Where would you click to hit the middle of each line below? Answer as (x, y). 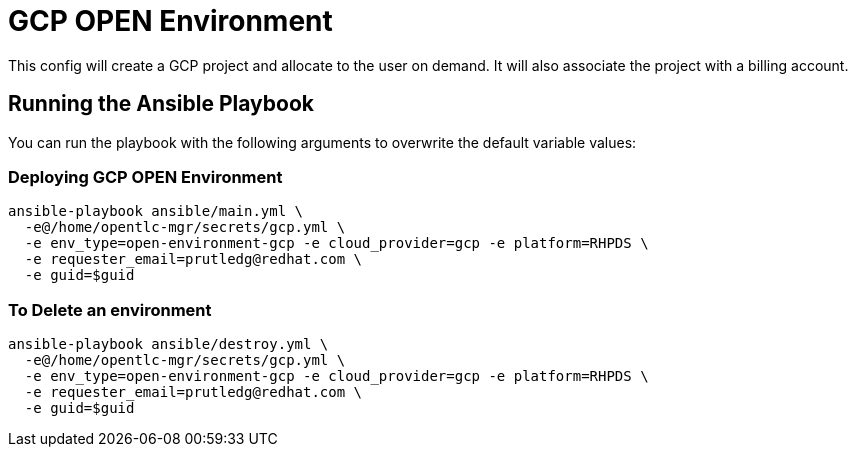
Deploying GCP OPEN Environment (145, 176)
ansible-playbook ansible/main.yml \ (156, 211)
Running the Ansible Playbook (161, 104)
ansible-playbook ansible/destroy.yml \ (168, 344)
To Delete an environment (110, 309)
